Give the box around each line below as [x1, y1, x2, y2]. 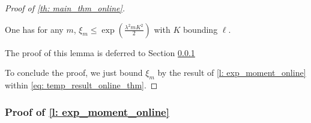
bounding [183, 23, 218, 35]
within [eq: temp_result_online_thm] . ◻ [5, 78, 158, 91]
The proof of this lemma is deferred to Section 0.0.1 [5, 46, 195, 59]
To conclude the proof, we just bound [5, 66, 143, 79]
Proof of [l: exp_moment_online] [5, 104, 169, 119]
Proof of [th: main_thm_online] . [5, 2, 125, 14]
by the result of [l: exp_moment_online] [157, 66, 306, 79]
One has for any [5, 23, 64, 35]
